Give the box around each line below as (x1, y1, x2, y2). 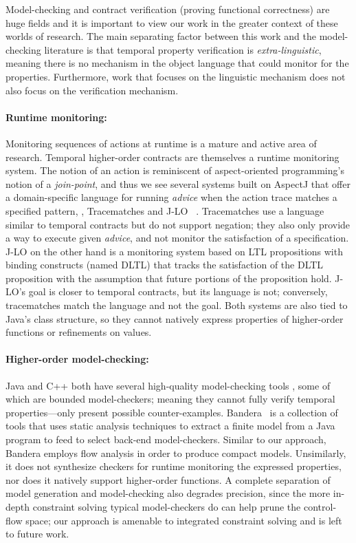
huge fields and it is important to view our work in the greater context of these (5, 15, 338, 30)
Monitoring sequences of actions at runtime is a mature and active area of (5, 136, 317, 150)
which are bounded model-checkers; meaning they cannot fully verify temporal (5, 392, 335, 406)
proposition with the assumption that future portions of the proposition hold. (5, 270, 332, 285)
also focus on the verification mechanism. (5, 83, 179, 97)
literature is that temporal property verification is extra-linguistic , (44, 42, 322, 56)
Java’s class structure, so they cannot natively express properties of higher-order (5, 311, 344, 326)
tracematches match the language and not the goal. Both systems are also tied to (5, 298, 348, 312)
